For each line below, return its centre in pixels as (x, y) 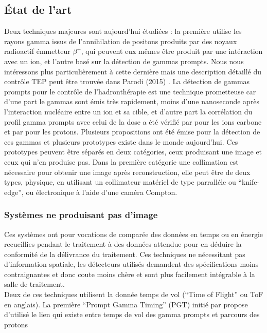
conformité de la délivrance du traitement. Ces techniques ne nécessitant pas (125, 254)
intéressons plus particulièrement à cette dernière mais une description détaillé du (133, 71)
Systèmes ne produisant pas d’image (81, 215)
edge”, (14, 192)
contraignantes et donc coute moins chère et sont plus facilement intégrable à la (130, 274)
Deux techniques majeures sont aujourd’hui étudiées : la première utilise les (123, 31)
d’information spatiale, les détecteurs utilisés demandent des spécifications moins (131, 264)
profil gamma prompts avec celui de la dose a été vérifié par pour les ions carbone (133, 121)
